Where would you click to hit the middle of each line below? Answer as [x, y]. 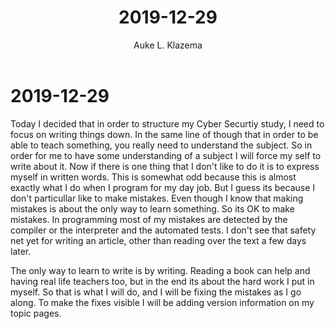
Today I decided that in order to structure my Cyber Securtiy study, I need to [167, 123]
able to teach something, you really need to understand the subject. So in [161, 145]
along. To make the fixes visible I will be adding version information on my [162, 302]
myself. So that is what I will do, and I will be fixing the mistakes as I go [156, 292]
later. [21, 251]
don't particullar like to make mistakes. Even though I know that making [157, 198]
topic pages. [36, 313]
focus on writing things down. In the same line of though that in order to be [164, 134]
